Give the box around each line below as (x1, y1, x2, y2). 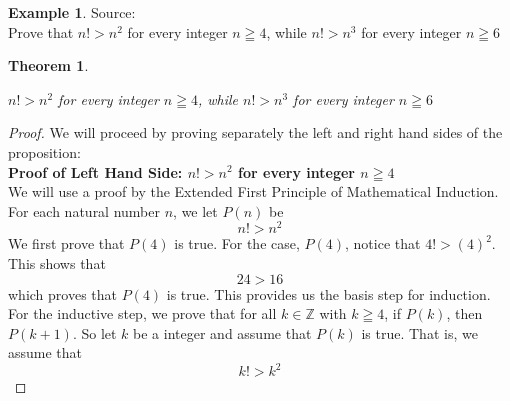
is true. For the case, (174, 233, 300, 254)
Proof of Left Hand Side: (8, 161, 183, 182)
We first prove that (8, 233, 125, 254)
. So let (72, 322, 117, 343)
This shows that (8, 253, 106, 274)
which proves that (8, 283, 118, 304)
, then (446, 303, 483, 324)
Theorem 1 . (8, 55, 89, 76)
